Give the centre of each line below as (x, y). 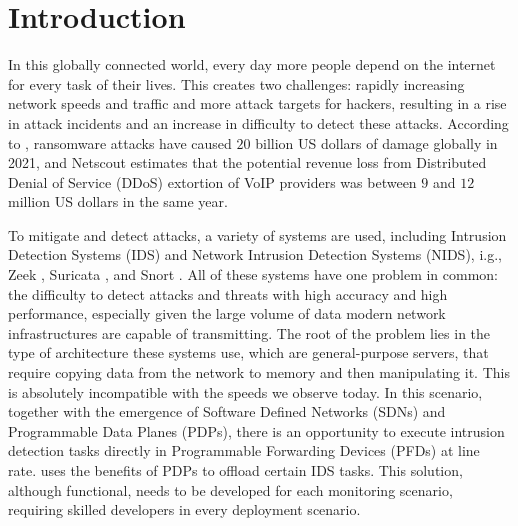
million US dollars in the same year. (118, 201)
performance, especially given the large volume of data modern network (227, 313)
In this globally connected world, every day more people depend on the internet (252, 64)
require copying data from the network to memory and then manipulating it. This (259, 372)
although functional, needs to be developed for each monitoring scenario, (230, 489)
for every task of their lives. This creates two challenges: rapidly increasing (236, 83)
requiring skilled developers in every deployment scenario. (184, 509)
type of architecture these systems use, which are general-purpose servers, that (248, 352)
